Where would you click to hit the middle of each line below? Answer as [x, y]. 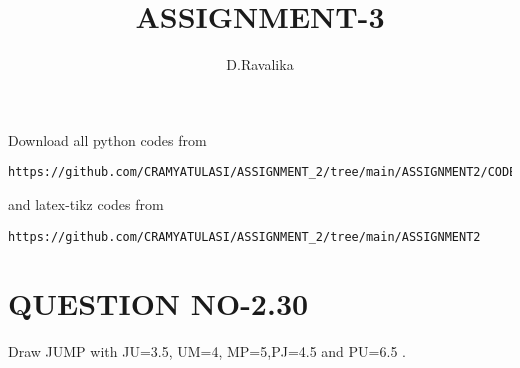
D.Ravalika [260, 64]
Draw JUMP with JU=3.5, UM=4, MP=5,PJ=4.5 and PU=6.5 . [207, 351]
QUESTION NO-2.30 [158, 303]
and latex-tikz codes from [86, 203]
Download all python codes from [107, 139]
